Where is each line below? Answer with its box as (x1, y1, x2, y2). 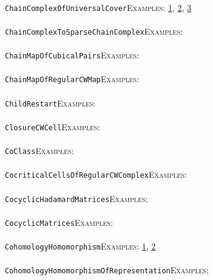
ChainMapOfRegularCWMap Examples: (5, 72, 139, 85)
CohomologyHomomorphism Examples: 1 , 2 (5, 240, 156, 253)
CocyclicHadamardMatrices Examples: (5, 192, 148, 205)
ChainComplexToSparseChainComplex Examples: (5, 24, 183, 37)
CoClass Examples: (5, 144, 74, 157)
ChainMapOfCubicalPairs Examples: (5, 49, 139, 61)
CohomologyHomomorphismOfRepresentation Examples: (5, 264, 209, 276)
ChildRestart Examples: (5, 96, 96, 109)
